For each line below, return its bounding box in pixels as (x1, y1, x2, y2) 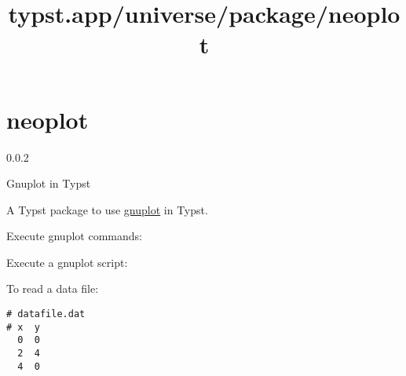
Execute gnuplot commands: (6, 228, 142, 244)
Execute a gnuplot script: (6, 254, 128, 270)
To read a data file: (6, 280, 99, 297)
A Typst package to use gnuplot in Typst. (6, 201, 208, 217)
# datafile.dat (6, 308, 86, 320)
